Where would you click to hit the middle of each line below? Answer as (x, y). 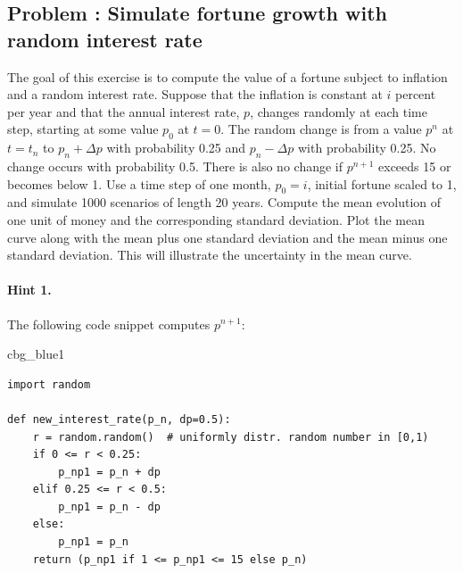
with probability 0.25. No (367, 148)
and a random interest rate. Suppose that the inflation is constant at (195, 94)
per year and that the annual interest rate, (124, 111)
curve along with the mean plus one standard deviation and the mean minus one (227, 237)
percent (416, 94)
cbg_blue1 (36, 354)
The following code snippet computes (109, 324)
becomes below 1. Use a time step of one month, (139, 183)
